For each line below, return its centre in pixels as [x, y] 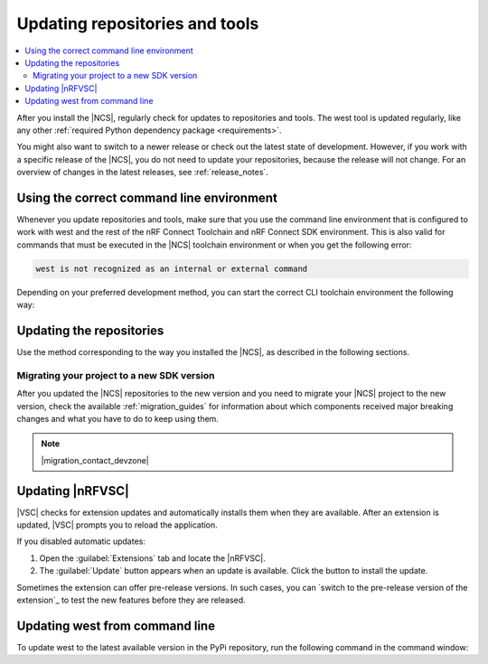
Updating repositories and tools [138, 23]
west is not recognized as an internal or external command [172, 268]
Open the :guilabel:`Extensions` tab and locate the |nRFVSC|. [153, 558]
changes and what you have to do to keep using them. [117, 418]
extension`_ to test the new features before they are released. [131, 600]
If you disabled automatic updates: [81, 541]
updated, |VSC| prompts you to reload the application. [117, 525]
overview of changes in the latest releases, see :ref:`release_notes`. [142, 173]
